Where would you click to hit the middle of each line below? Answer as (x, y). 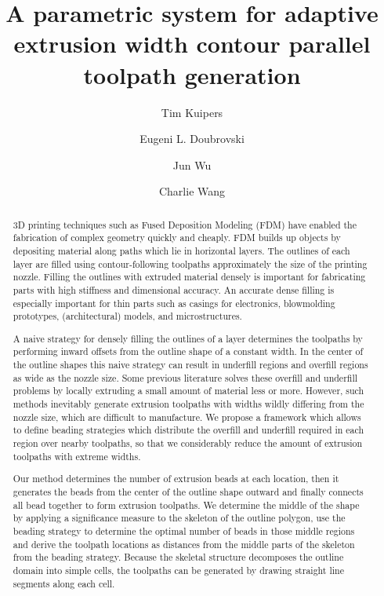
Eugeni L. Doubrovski (192, 139)
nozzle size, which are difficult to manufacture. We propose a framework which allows (187, 417)
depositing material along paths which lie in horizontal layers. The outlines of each (181, 250)
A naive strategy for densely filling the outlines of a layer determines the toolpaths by (188, 338)
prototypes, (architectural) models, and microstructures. (127, 316)
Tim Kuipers (192, 112)
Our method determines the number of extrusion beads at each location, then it (176, 479)
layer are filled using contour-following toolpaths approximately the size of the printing (190, 263)
